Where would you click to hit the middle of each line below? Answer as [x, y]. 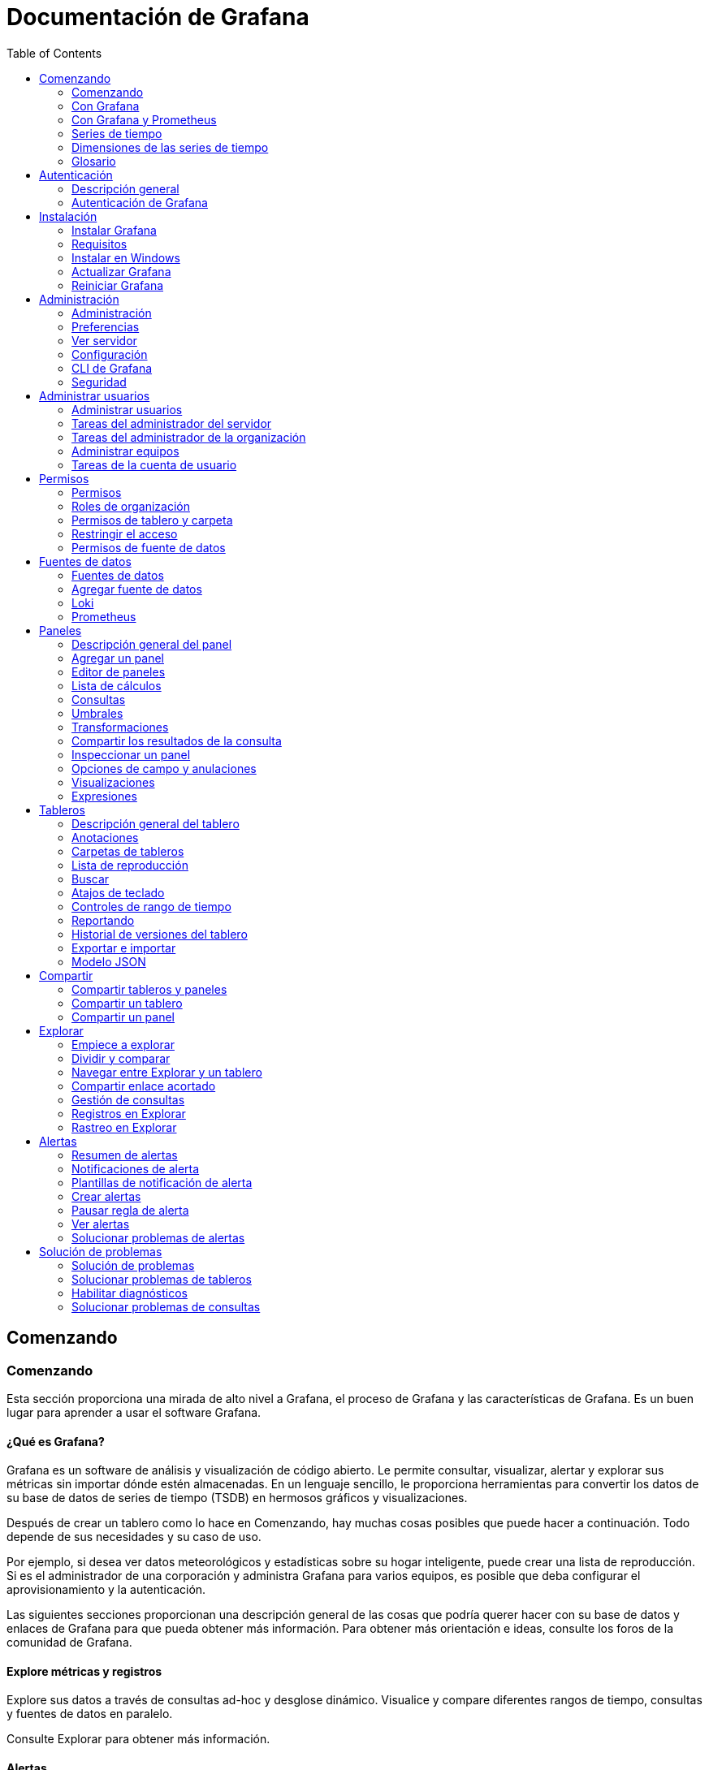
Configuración [110, 354]
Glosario [94, 161]
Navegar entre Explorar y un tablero [167, 1072]
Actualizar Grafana [121, 271]
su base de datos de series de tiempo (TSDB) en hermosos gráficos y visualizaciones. [237, 1498]
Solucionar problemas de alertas [158, 1237]
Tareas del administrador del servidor [172, 423]
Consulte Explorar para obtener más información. [138, 1739]
